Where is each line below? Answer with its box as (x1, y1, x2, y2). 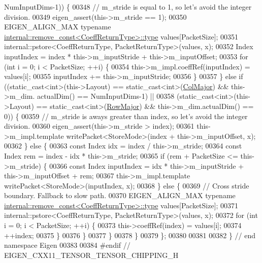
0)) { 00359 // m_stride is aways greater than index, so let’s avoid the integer (4, 110, 248, 121)
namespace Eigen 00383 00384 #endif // (4, 240, 130, 250)
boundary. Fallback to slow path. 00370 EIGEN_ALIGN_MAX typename (4, 190, 236, 201)
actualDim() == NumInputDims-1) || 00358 (37, 91, 175, 101)
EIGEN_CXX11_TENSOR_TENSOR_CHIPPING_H (4, 249, 179, 260)
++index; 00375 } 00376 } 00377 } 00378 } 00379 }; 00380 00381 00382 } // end (4, 230, 256, 240)
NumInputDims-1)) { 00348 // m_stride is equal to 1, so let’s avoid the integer (4, 2, 252, 12)
